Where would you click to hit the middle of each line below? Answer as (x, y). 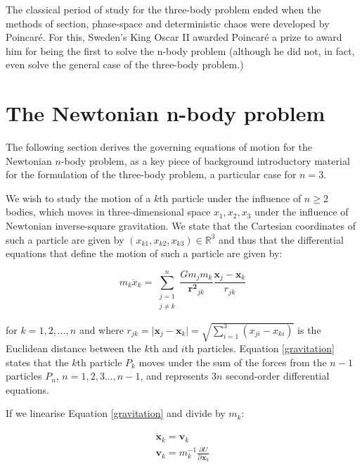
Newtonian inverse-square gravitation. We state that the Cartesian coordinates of (181, 226)
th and (164, 348)
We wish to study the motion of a (78, 198)
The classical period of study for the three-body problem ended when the (163, 9)
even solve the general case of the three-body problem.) (125, 64)
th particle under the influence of (230, 198)
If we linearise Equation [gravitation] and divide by (116, 413)
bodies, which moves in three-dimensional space (108, 212)
